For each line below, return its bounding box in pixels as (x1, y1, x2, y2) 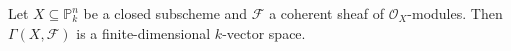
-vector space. (222, 22, 306, 43)
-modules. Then (407, 3, 503, 23)
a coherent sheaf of (269, 3, 384, 23)
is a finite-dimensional (76, 22, 211, 43)
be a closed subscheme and (83, 3, 248, 23)
